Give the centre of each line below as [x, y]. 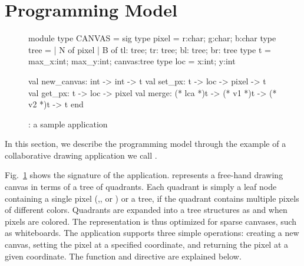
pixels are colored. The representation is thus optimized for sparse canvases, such [151, 221]
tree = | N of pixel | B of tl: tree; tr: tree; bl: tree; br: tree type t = [150, 49]
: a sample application [68, 124]
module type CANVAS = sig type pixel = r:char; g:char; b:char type [152, 38]
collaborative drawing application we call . [81, 155]
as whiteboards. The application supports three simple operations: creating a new [152, 233]
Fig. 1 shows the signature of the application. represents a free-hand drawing [144, 175]
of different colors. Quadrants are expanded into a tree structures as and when [146, 210]
